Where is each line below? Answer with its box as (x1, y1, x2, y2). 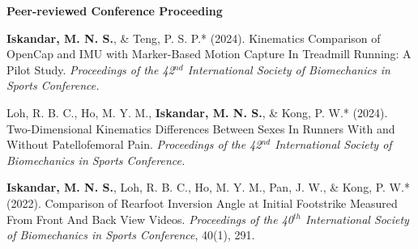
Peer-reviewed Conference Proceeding (6, 2, 223, 19)
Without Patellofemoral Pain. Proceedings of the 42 (6, 136, 262, 153)
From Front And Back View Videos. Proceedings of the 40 (6, 210, 293, 227)
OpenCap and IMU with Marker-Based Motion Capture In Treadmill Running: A (6, 45, 412, 62)
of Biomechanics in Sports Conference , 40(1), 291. (6, 226, 255, 243)
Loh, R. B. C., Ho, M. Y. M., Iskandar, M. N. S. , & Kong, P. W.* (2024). (6, 103, 388, 120)
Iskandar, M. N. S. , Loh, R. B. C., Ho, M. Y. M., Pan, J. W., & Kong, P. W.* (6, 179, 410, 196)
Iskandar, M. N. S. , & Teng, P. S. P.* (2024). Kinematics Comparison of (6, 29, 381, 46)
